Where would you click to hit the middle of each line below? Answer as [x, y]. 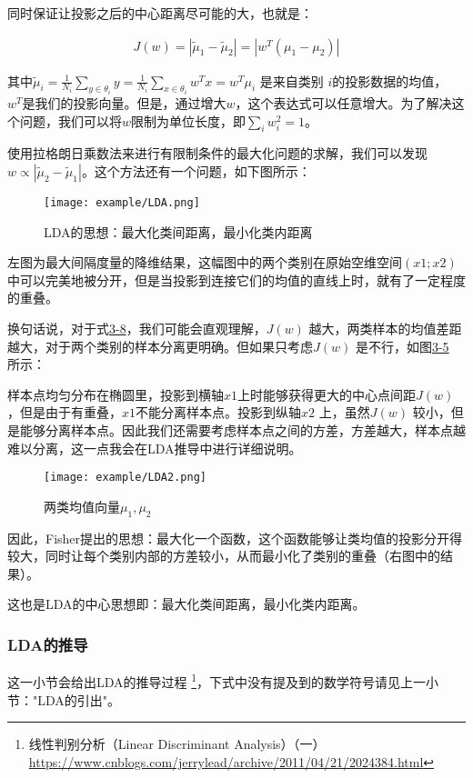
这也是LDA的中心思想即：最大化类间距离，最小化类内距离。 [186, 604]
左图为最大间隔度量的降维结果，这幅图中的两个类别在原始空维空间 [205, 262]
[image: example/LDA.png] [122, 203]
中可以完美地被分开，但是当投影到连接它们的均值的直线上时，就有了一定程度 [236, 279]
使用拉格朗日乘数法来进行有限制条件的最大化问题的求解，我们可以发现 [217, 153]
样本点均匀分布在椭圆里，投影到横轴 [116, 394]
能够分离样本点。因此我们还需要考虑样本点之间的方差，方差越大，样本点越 [242, 430]
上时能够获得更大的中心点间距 [327, 394]
